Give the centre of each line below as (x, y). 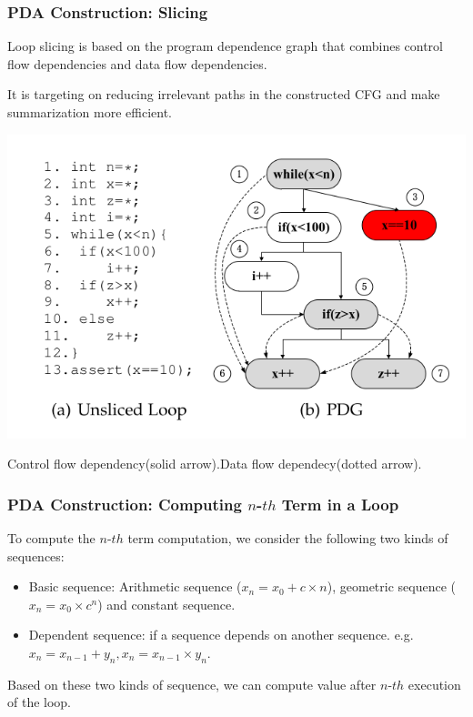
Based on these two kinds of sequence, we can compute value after (192, 684)
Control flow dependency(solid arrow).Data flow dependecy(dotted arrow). (215, 464)
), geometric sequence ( (391, 586)
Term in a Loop (340, 504)
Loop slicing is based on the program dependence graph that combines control (225, 46)
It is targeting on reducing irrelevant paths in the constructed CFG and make (224, 94)
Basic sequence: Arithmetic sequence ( (135, 586)
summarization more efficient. (90, 112)
